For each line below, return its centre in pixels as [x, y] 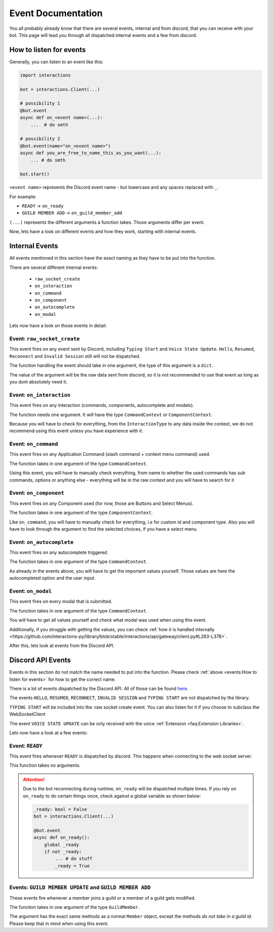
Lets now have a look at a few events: [49, 732]
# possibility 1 [40, 103]
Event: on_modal [31, 591]
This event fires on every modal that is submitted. [61, 601]
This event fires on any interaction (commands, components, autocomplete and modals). [102, 405]
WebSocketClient [27, 714]
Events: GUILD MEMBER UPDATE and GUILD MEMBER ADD [80, 888]
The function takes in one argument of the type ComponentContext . [81, 512]
